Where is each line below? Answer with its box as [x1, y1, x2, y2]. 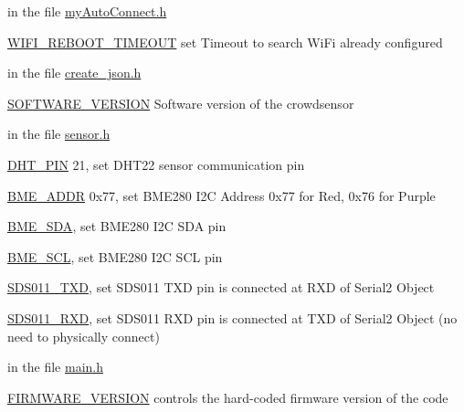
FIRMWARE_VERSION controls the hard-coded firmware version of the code [7, 387, 448, 407]
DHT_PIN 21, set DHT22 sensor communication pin [7, 154, 305, 174]
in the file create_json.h [7, 63, 142, 82]
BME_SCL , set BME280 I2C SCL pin [7, 247, 223, 266]
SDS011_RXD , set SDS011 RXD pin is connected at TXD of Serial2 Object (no [7, 308, 458, 327]
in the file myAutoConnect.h [7, 2, 167, 20]
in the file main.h [7, 357, 104, 376]
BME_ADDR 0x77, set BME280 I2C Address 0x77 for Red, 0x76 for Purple [7, 185, 436, 205]
